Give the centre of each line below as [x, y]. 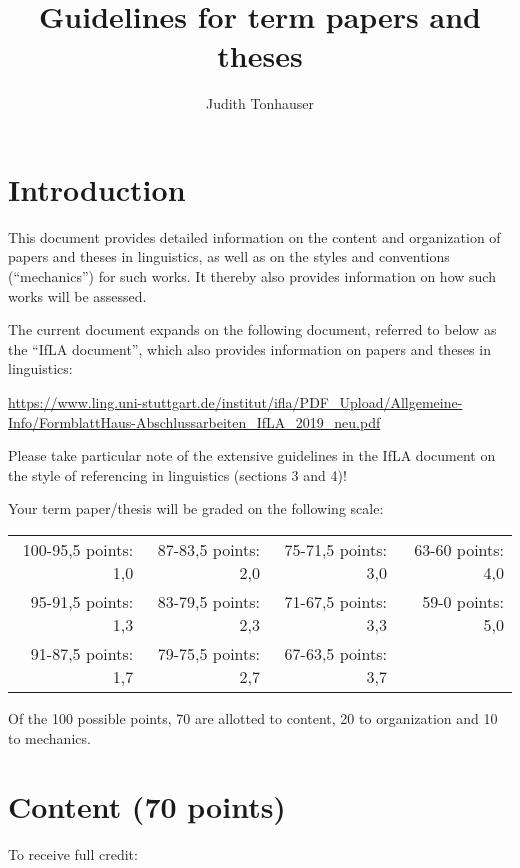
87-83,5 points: [209, 549]
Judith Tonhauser [260, 103]
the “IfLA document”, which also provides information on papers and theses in [249, 348]
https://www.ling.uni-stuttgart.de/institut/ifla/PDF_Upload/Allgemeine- [235, 402]
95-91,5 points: [82, 601]
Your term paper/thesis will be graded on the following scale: [196, 508]
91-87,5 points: [82, 653]
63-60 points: [459, 549]
